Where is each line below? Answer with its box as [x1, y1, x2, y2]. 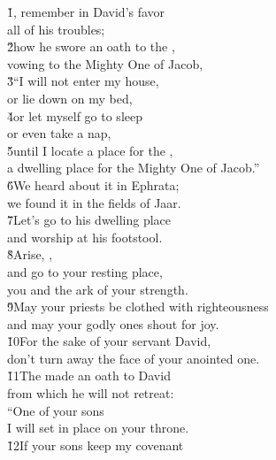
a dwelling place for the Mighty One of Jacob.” [7, 158, 260, 177]
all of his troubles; [7, 19, 105, 38]
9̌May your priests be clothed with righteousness [7, 297, 269, 316]
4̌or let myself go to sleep [7, 106, 142, 125]
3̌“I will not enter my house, [7, 72, 159, 90]
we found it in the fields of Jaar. [7, 193, 181, 211]
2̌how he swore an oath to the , [7, 37, 175, 56]
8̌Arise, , [7, 245, 53, 264]
